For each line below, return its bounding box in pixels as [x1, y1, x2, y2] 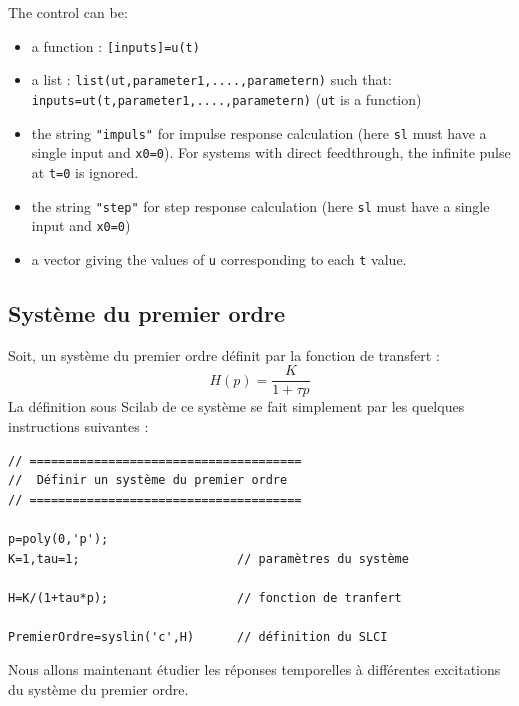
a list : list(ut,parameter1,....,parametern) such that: [31, 69, 392, 90]
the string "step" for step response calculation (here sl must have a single [31, 195, 490, 216]
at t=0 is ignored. [31, 161, 139, 182]
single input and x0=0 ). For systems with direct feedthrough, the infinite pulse [31, 142, 511, 163]
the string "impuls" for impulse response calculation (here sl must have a [31, 122, 487, 143]
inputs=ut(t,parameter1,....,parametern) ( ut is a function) [31, 88, 422, 109]
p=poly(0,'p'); [8, 531, 109, 546]
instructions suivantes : [8, 415, 149, 436]
